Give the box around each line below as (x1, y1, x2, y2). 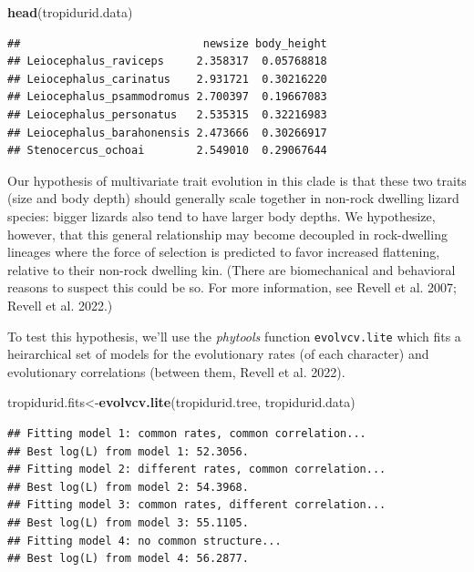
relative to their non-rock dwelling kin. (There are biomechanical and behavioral (7, 260, 456, 279)
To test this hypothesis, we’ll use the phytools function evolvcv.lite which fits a (7, 326, 461, 345)
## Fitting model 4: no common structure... (7, 534, 282, 547)
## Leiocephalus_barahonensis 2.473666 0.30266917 (7, 126, 327, 139)
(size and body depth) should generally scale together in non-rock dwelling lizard (7, 189, 459, 208)
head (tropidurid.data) (7, 3, 133, 21)
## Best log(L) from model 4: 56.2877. (7, 552, 249, 566)
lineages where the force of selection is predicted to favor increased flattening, (7, 242, 440, 261)
